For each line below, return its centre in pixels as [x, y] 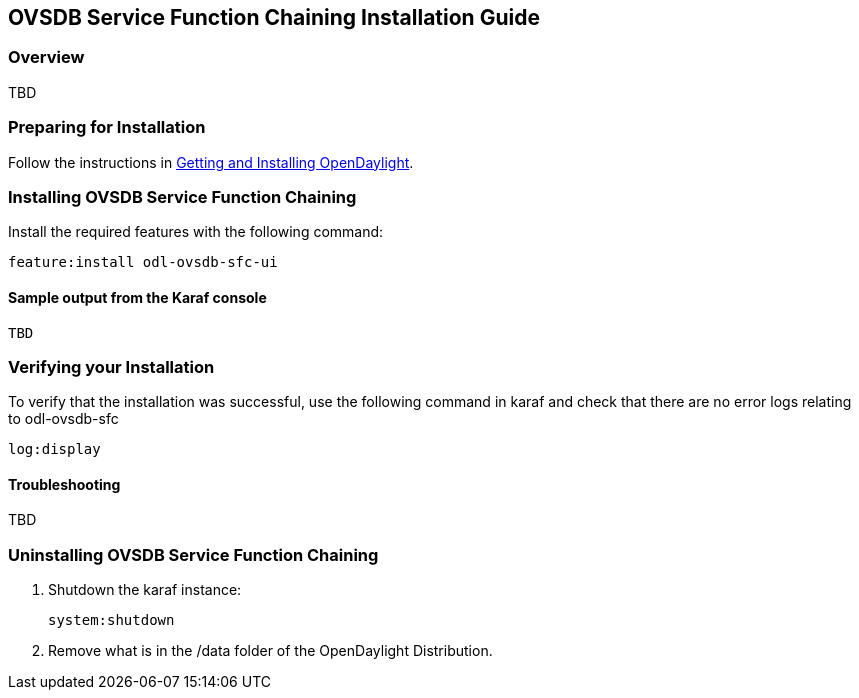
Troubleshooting [64, 484]
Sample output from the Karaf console [137, 297]
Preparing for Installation [107, 127]
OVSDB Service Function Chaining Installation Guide [274, 17]
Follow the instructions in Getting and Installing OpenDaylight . [211, 162]
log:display [54, 449]
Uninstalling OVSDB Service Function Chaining [193, 554]
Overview [46, 57]
